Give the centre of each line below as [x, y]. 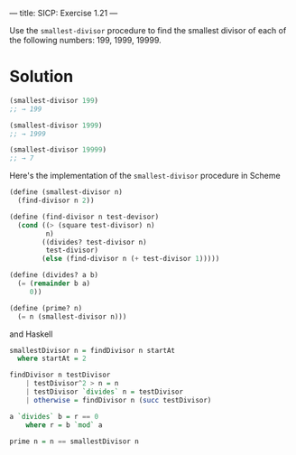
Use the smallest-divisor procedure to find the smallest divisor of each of [148, 30]
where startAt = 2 [52, 359]
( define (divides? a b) [54, 275]
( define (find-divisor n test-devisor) [84, 217]
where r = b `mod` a [64, 425]
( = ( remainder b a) [54, 283]
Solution [42, 77]
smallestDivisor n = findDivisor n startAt [92, 350]
